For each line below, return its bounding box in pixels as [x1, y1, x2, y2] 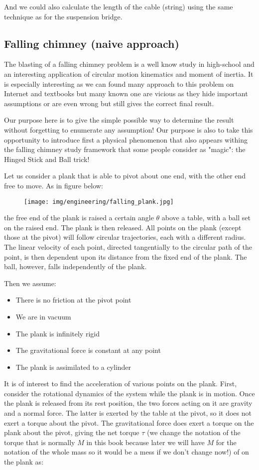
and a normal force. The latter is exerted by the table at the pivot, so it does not [4, 408, 252, 418]
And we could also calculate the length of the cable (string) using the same [4, 1, 233, 11]
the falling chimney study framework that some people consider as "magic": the [4, 144, 246, 155]
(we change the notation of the [146, 427, 241, 438]
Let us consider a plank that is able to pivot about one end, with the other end [4, 170, 246, 181]
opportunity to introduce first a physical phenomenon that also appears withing [4, 134, 248, 145]
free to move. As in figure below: [4, 180, 103, 190]
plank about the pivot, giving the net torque [4, 427, 139, 438]
